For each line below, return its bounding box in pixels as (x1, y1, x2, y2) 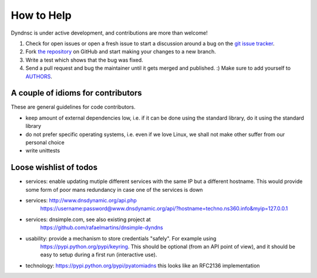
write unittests (25, 147, 60, 154)
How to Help (11, 9, 72, 22)
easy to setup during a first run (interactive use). (40, 251, 157, 258)
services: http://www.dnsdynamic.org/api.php (25, 197, 137, 204)
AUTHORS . (25, 73, 52, 80)
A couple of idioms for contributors (11, 88, 142, 98)
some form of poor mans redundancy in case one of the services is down (25, 186, 203, 193)
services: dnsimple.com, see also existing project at (25, 216, 151, 223)
